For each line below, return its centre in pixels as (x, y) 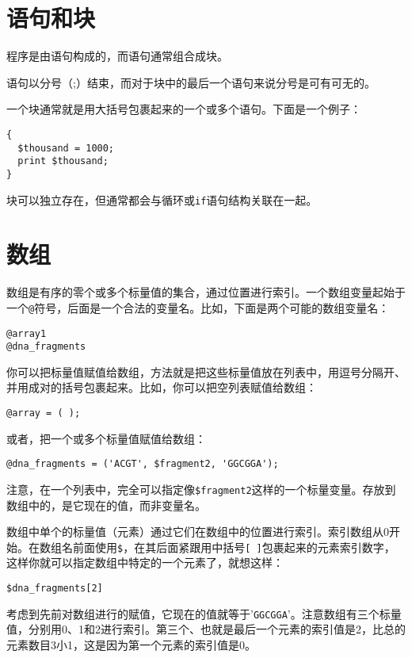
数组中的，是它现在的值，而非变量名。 (106, 505)
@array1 (27, 333)
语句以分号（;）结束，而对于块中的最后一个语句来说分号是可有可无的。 (191, 82)
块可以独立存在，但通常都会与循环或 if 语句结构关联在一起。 (162, 199)
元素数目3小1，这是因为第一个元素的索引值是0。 (131, 644)
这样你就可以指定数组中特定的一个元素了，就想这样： (145, 562)
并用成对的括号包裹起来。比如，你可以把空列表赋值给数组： (162, 387)
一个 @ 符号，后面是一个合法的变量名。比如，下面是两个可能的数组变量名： (198, 307)
